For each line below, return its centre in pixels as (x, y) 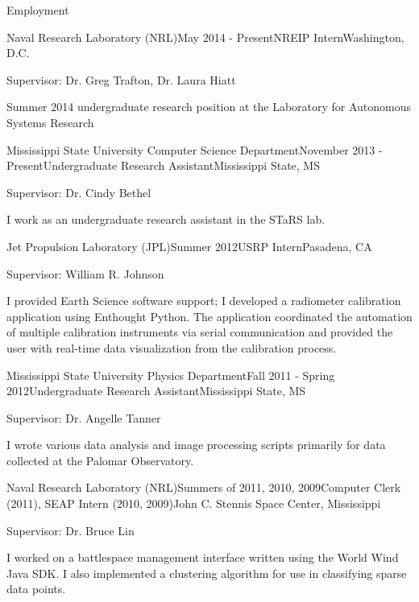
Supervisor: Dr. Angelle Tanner (84, 417)
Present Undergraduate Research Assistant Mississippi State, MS (163, 165)
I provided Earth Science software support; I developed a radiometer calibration (204, 301)
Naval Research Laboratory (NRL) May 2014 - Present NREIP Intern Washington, (205, 37)
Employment (38, 10)
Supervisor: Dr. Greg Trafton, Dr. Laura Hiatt (121, 79)
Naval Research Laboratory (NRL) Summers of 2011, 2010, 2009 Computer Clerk (204, 487)
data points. (36, 589)
